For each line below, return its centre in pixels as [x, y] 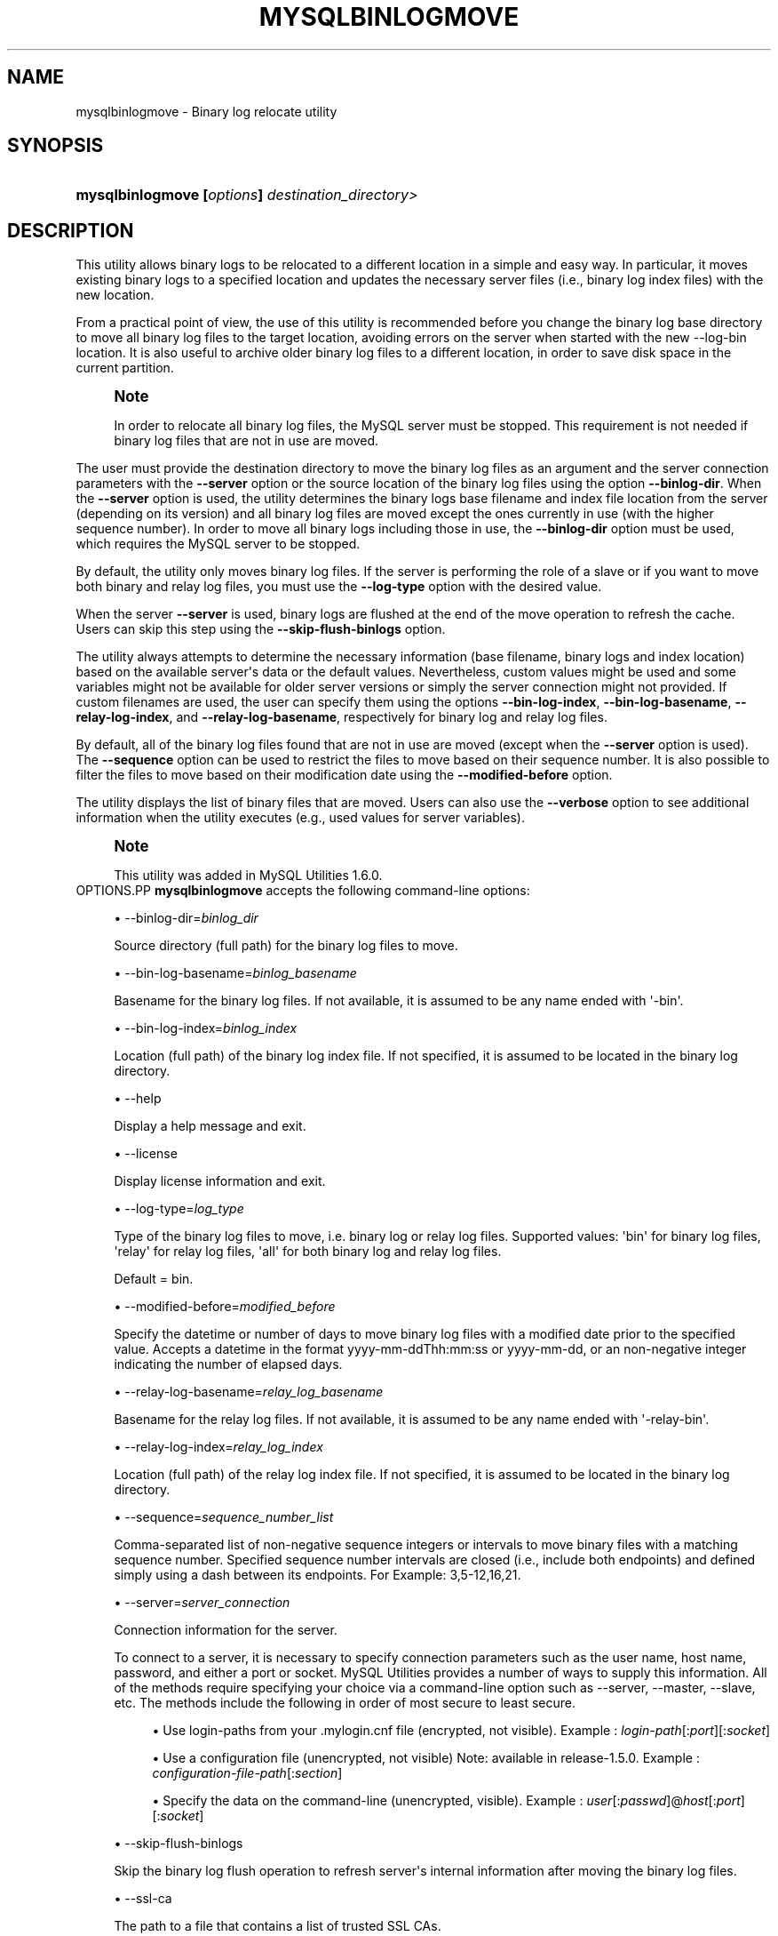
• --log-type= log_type [179, 1209]
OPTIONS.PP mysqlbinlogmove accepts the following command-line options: [303, 891]
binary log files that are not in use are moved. [246, 441]
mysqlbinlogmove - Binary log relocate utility [206, 111]
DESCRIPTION [71, 230]
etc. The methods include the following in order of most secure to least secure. [345, 1703]
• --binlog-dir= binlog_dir [186, 918]
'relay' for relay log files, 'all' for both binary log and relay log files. [308, 1252]
